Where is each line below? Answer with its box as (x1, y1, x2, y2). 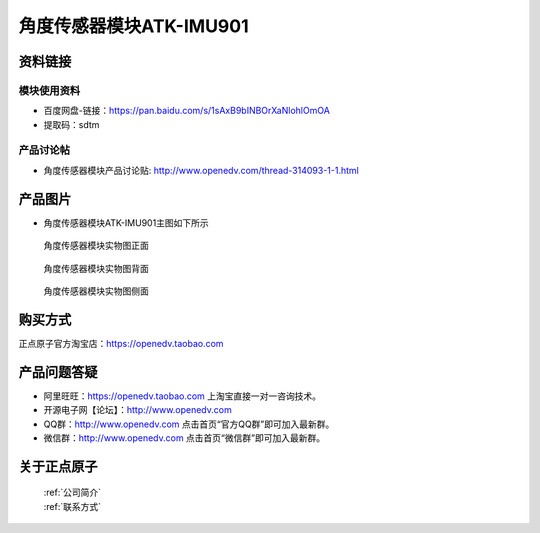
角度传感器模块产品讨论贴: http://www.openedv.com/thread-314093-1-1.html (43, 164, 359, 176)
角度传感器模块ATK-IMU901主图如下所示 (43, 216, 209, 229)
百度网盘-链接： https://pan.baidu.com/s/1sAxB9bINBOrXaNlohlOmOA (43, 105, 330, 117)
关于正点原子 (18, 458, 98, 475)
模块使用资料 (18, 83, 81, 97)
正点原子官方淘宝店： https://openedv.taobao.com (18, 337, 224, 349)
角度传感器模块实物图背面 (43, 262, 149, 274)
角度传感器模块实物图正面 (43, 240, 149, 252)
